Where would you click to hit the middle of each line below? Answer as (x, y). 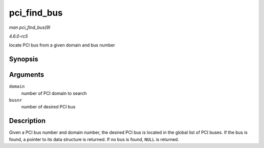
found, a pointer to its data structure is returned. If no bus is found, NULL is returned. (94, 139)
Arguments (27, 75)
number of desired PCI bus (48, 107)
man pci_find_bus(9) (30, 27)
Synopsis (24, 59)
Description (27, 121)
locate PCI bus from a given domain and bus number (62, 45)
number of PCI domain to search (54, 93)
